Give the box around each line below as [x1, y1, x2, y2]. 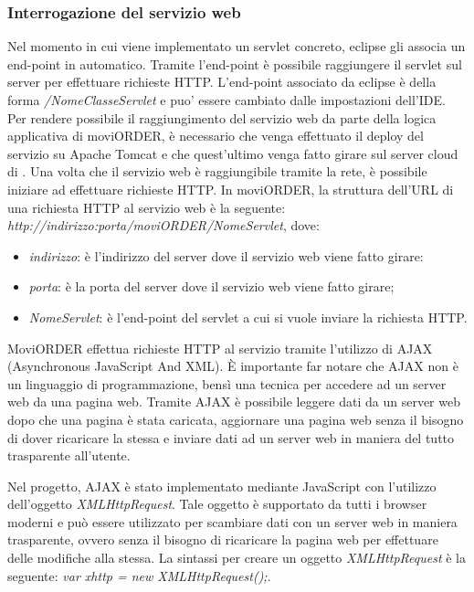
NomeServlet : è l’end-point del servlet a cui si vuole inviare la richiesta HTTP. [28, 307, 468, 326]
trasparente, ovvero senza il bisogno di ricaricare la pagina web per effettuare [7, 530, 438, 549]
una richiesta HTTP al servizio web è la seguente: [7, 197, 286, 217]
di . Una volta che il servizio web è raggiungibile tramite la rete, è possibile [7, 162, 427, 181]
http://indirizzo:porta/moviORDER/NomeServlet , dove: [7, 216, 320, 235]
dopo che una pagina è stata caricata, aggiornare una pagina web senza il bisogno [7, 409, 464, 428]
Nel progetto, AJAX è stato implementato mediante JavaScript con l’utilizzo [7, 476, 437, 495]
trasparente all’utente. [7, 446, 131, 465]
